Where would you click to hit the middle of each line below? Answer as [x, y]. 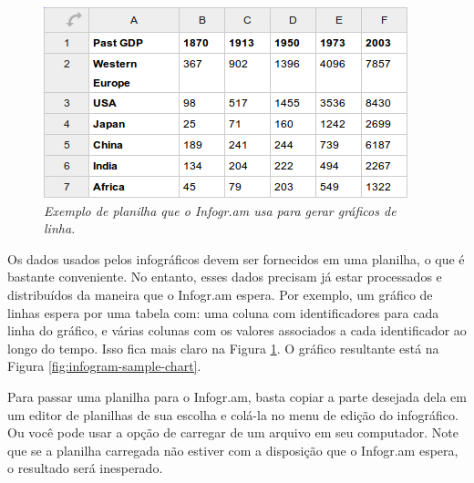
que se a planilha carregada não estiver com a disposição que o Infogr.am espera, [233, 450]
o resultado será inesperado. [85, 468]
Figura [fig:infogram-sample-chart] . [104, 366]
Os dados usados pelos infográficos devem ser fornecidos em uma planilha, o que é [236, 258]
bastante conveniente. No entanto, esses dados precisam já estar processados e [225, 277]
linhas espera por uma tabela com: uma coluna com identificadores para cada [223, 312]
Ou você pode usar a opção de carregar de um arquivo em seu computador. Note [233, 432]
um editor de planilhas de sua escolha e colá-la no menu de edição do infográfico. [233, 414]
